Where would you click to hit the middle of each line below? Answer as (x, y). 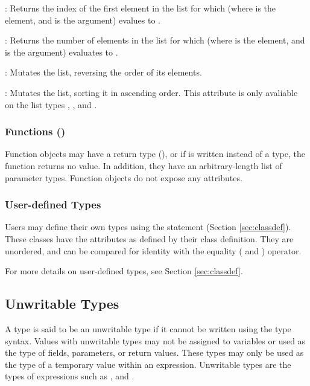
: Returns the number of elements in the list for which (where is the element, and (155, 40)
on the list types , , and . (51, 104)
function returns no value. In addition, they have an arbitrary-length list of (144, 165)
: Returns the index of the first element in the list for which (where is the (141, 8)
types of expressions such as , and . (70, 376)
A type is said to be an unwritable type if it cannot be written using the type (148, 328)
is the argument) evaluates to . (62, 52)
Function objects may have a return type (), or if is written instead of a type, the (155, 154)
